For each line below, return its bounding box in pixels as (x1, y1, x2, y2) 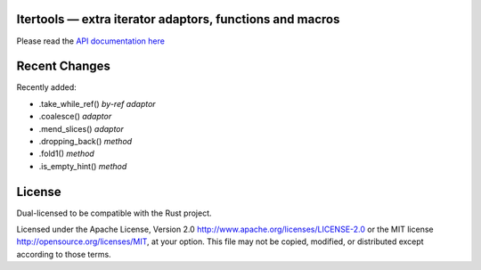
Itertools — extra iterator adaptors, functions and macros (16, 12, 340, 27)
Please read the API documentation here (16, 36, 165, 46)
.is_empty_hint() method (38, 160, 127, 171)
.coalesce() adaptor (38, 111, 112, 122)
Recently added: (16, 82, 77, 93)
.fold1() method (38, 148, 95, 160)
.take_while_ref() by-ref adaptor (38, 98, 156, 109)
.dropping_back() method (38, 135, 133, 146)
